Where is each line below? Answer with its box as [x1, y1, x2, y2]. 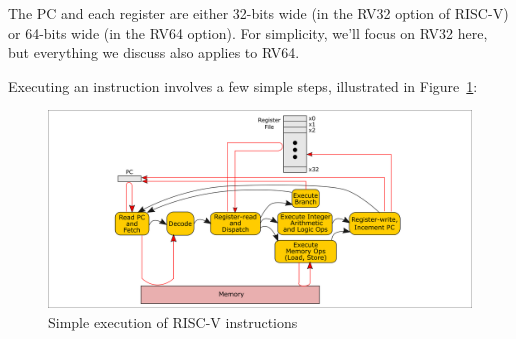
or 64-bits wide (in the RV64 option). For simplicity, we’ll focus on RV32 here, [8, 22, 488, 43]
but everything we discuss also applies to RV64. [8, 42, 300, 63]
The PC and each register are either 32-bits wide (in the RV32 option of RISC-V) [8, 3, 509, 23]
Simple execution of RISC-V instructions [48, 311, 298, 332]
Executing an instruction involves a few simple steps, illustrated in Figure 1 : [8, 75, 478, 96]
